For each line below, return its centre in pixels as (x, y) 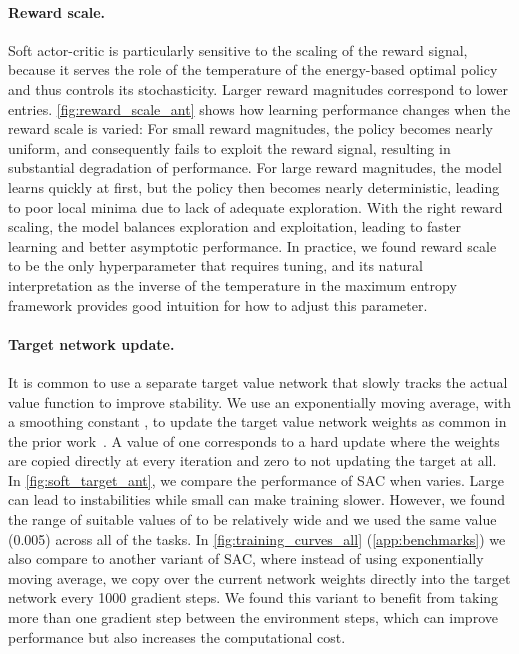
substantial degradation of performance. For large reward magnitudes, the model (255, 167)
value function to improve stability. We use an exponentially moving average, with (260, 401)
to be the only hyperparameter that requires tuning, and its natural (216, 265)
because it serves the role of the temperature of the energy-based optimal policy (253, 69)
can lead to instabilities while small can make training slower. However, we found (256, 499)
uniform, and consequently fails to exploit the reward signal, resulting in (229, 147)
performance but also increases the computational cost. (177, 636)
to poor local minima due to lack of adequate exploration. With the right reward (255, 206)
